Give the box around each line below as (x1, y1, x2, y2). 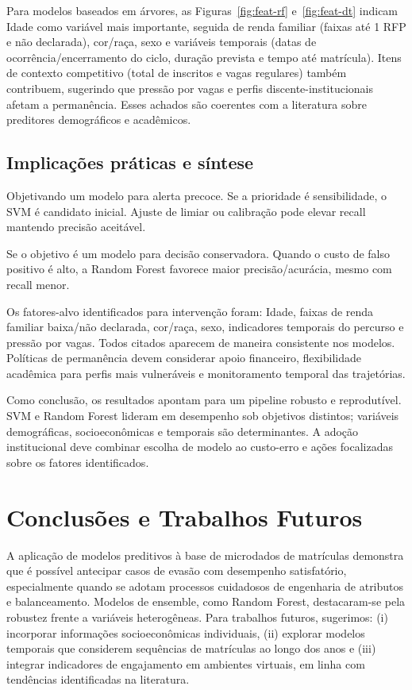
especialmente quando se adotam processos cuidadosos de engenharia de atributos (6, 577, 404, 594)
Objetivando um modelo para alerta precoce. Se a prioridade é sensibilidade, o (6, 187, 387, 203)
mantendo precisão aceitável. (6, 218, 146, 235)
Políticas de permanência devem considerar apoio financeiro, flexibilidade (6, 349, 361, 366)
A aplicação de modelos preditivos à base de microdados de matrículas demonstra (6, 546, 404, 563)
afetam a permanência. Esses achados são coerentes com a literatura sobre (6, 95, 367, 112)
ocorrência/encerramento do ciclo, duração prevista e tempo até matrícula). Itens (6, 48, 402, 65)
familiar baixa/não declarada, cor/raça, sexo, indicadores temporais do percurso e (6, 318, 404, 335)
